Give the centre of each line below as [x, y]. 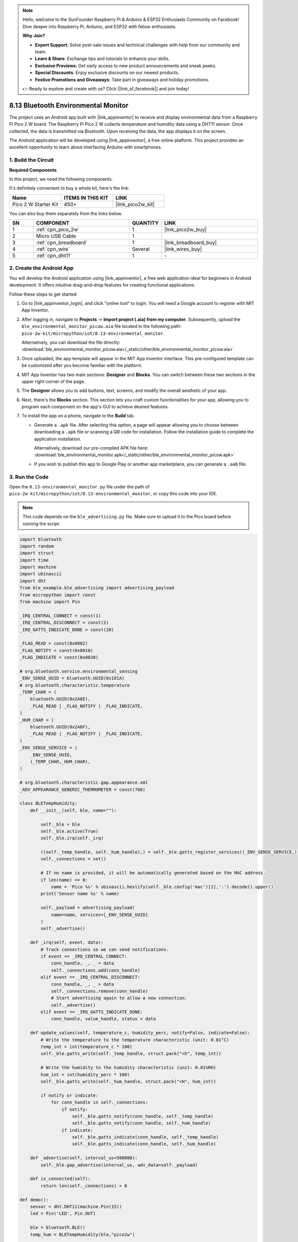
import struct [37, 553]
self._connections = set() [73, 859]
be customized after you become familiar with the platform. [82, 366]
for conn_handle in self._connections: [100, 1102]
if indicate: [77, 1130]
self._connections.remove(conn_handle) [100, 991]
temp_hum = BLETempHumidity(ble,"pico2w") [82, 1234]
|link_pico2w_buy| [186, 230]
